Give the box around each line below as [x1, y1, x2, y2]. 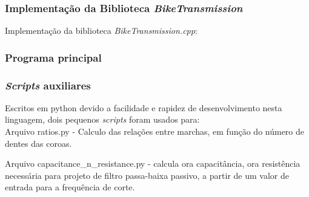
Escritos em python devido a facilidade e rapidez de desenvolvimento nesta [5, 101, 282, 114]
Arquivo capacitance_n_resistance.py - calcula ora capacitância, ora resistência [5, 157, 301, 170]
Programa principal [5, 50, 102, 65]
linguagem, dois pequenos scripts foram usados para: [5, 113, 200, 126]
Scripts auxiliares [5, 77, 91, 92]
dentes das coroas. [5, 137, 72, 149]
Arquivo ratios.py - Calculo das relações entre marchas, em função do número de [5, 125, 305, 138]
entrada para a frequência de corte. [5, 181, 135, 193]
